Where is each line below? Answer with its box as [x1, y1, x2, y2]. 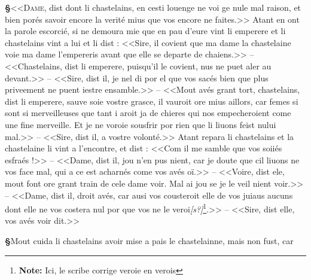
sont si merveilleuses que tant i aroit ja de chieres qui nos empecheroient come [5, 106, 291, 119]
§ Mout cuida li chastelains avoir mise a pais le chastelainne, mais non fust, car [5, 234, 294, 246]
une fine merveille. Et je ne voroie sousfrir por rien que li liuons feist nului [5, 118, 276, 130]
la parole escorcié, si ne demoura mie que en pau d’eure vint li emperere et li [5, 25, 286, 37]
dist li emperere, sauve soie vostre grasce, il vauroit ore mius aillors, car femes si [5, 95, 298, 107]
